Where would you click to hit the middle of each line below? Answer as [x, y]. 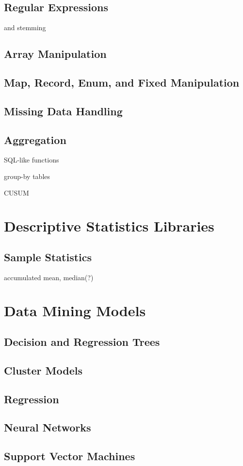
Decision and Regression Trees [82, 342]
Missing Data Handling [63, 111]
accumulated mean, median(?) [49, 277]
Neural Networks [48, 427]
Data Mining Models [75, 311]
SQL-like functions [32, 160]
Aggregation [35, 139]
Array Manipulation [55, 54]
